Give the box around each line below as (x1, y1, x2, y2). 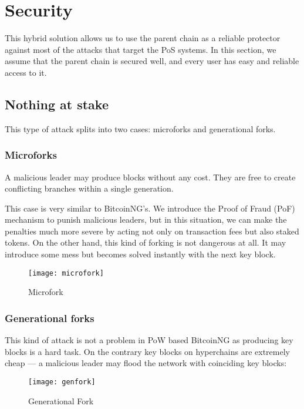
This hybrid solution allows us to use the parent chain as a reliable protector (5, 32, 281, 44)
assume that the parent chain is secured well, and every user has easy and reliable (5, 55, 299, 67)
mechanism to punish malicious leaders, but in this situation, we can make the (5, 213, 287, 226)
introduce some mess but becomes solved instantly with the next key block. (5, 248, 276, 260)
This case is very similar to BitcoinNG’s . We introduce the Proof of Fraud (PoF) (5, 202, 295, 214)
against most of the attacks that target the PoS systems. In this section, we (5, 43, 276, 55)
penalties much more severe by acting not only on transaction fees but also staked (5, 224, 299, 237)
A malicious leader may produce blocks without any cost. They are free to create (5, 170, 296, 183)
